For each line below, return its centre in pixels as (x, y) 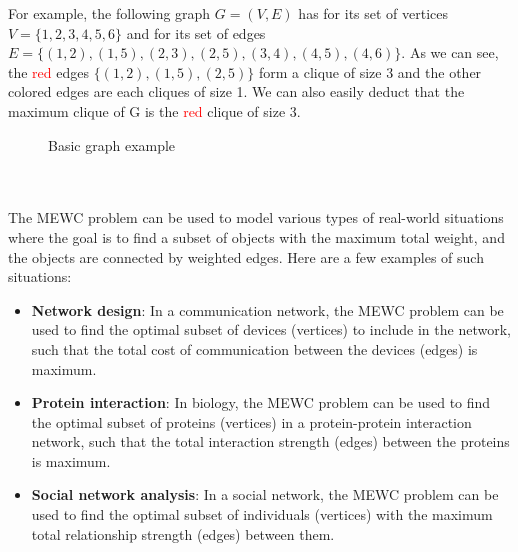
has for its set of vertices (373, 13)
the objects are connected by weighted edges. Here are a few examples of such (246, 256)
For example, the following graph (109, 13)
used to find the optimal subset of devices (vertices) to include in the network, (271, 329)
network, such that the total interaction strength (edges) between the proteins (270, 441)
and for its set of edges (196, 32)
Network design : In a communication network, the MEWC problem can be (267, 309)
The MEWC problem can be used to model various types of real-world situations (256, 217)
